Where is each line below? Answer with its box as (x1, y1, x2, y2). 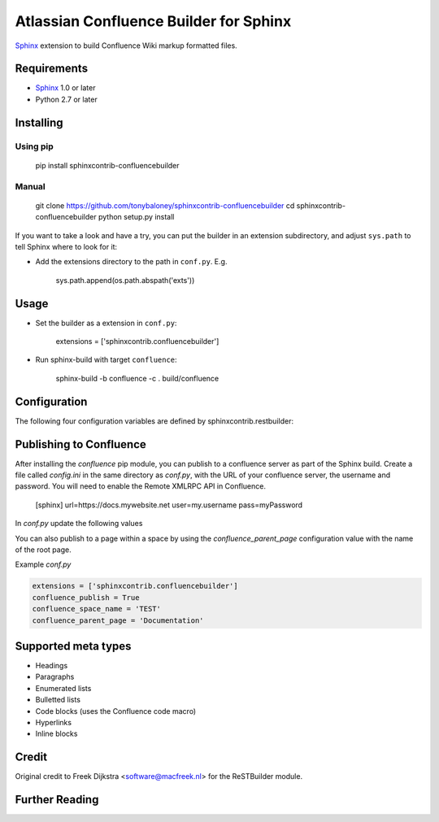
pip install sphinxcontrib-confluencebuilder (35, 160, 180, 170)
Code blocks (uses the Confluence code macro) (35, 706, 197, 715)
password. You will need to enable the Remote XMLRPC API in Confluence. (15, 481, 266, 491)
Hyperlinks (35, 717, 72, 727)
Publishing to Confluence (15, 437, 146, 451)
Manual (15, 180, 46, 192)
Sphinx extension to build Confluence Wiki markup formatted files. (15, 41, 237, 50)
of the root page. (15, 545, 72, 555)
